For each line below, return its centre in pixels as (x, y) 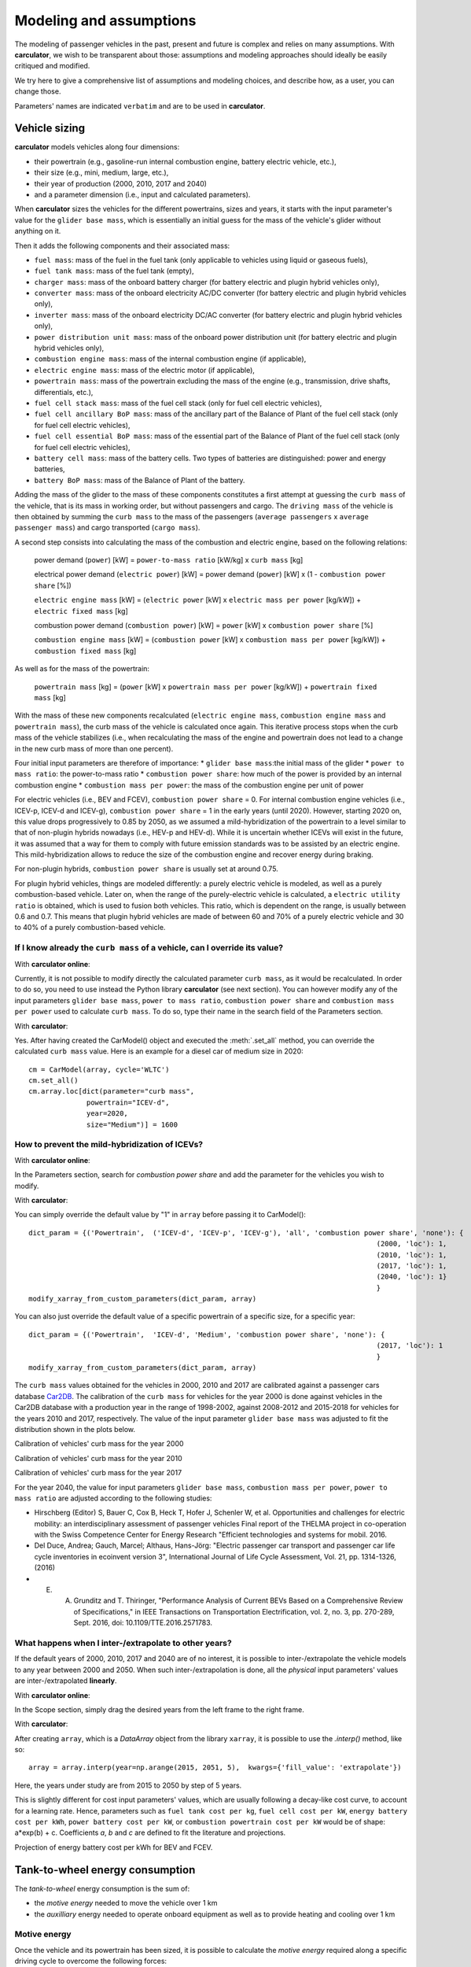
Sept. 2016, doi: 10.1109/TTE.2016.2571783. (143, 1623)
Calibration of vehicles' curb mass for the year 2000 (99, 1444)
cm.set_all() (53, 1081)
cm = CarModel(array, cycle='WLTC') (99, 1069)
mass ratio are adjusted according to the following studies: (113, 1498)
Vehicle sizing (50, 129)
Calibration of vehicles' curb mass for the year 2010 (98, 1458)
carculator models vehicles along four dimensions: (97, 147)
